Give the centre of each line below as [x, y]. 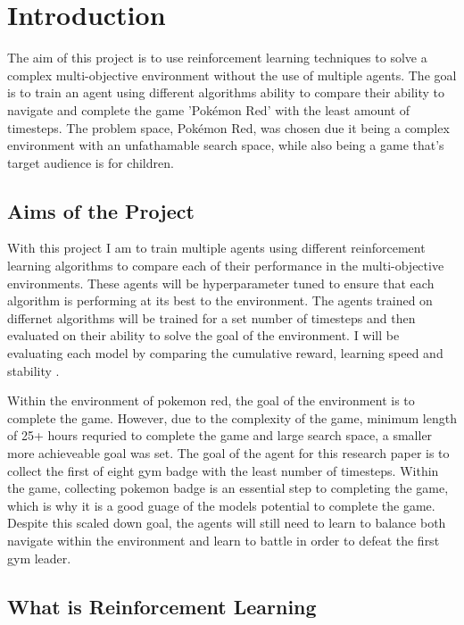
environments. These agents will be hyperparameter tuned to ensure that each [221, 283]
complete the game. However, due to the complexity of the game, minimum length [232, 417]
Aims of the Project [101, 210]
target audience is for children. [91, 162]
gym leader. [39, 558]
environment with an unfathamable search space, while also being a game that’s [226, 145]
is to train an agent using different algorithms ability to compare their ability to [226, 92]
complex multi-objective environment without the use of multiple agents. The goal [232, 75]
